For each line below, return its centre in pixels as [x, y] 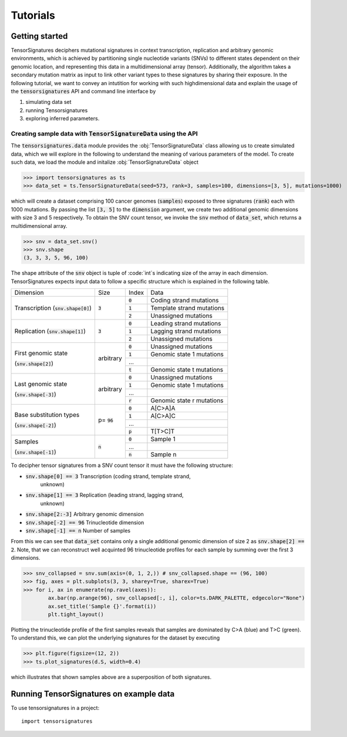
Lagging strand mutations [186, 331]
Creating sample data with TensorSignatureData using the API [104, 133]
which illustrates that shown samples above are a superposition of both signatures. [111, 677]
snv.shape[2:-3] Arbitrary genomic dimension [85, 514]
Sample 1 [163, 439]
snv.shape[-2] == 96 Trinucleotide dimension [85, 522]
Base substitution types [47, 415]
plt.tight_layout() [76, 615]
